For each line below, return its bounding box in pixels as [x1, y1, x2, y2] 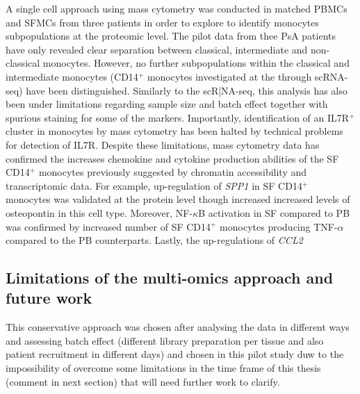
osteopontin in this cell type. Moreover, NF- [6, 205, 193, 220]
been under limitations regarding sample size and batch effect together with [6, 97, 328, 111]
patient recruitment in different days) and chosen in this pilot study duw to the [6, 347, 344, 361]
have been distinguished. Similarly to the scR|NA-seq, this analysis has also [26, 83, 347, 97]
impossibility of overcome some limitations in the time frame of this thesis [6, 361, 321, 375]
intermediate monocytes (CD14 [6, 69, 138, 83]
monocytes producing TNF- [220, 219, 338, 233]
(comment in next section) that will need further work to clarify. [6, 374, 280, 388]
